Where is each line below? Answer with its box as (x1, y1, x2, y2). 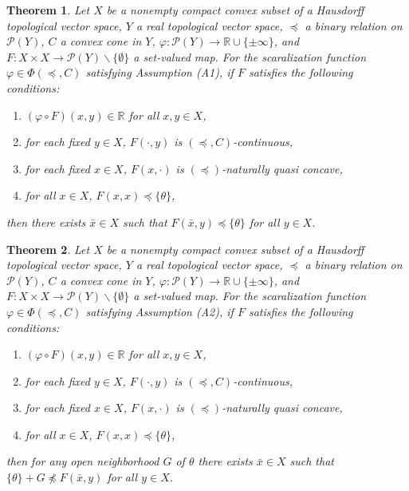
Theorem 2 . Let (6, 240, 90, 257)
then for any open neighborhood (6, 453, 159, 469)
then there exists (6, 213, 86, 230)
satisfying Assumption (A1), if (85, 64, 234, 81)
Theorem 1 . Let (6, 2, 90, 18)
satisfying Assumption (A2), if (85, 303, 234, 319)
